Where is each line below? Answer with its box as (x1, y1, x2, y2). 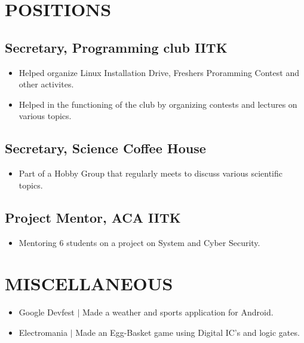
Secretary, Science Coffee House (5, 139, 206, 157)
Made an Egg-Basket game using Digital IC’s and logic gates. (75, 326, 300, 338)
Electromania (19, 326, 67, 338)
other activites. (19, 78, 74, 90)
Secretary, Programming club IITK (5, 38, 228, 56)
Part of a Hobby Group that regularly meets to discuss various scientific (19, 167, 282, 180)
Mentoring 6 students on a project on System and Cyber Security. (19, 236, 260, 248)
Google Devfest (19, 306, 75, 318)
